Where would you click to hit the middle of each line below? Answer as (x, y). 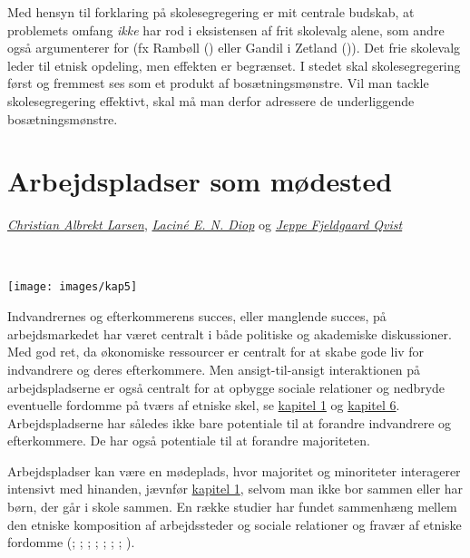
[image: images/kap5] (73, 287)
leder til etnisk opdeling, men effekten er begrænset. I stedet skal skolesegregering (234, 65)
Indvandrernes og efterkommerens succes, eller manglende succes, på (197, 316)
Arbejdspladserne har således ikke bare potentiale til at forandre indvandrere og (230, 422)
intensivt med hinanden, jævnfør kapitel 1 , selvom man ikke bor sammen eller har (235, 489)
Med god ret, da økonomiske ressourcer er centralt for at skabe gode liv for (216, 352)
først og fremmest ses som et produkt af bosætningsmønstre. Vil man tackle (218, 83)
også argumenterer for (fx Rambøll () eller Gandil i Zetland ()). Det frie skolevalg (234, 48)
